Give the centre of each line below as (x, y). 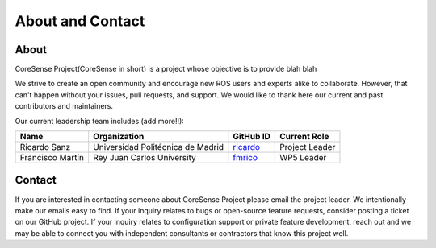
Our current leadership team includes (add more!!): (100, 121)
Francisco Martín (52, 158)
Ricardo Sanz (45, 147)
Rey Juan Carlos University (145, 158)
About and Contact (80, 21)
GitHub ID (252, 137)
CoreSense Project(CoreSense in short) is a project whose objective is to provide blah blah (166, 69)
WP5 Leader (303, 158)
